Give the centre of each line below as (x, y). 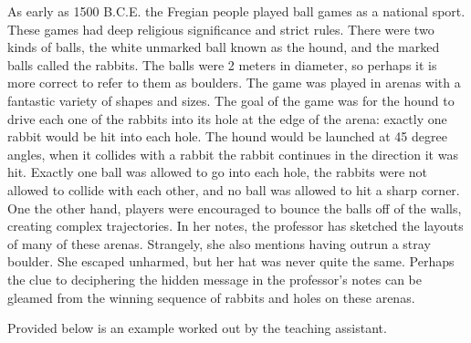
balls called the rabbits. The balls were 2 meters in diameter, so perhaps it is (222, 64)
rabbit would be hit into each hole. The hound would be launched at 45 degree (227, 136)
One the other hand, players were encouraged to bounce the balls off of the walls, (235, 208)
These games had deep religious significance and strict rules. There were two (221, 29)
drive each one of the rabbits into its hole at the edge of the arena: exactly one (227, 118)
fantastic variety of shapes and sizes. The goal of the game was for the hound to (231, 100)
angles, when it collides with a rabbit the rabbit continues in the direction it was (233, 154)
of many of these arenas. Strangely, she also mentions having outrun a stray (219, 243)
